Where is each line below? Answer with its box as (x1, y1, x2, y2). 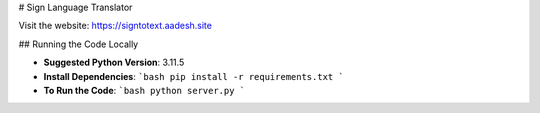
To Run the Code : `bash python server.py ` (43, 84, 246, 96)
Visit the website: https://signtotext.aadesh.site (18, 20, 212, 32)
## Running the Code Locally (18, 38, 139, 50)
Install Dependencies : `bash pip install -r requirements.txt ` (43, 70, 344, 82)
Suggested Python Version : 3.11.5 (43, 56, 185, 69)
